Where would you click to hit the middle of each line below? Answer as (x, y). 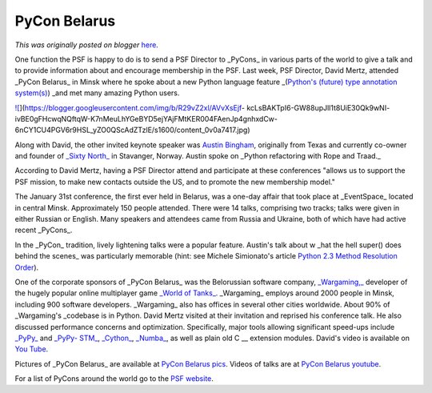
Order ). (27, 267)
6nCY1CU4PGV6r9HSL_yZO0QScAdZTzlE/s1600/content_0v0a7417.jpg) (133, 130)
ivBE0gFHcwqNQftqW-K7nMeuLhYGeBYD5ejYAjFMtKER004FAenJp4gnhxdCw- (146, 118)
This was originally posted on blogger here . (87, 45)
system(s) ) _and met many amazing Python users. (97, 93)
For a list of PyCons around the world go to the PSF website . (114, 379)
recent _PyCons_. (44, 230)
